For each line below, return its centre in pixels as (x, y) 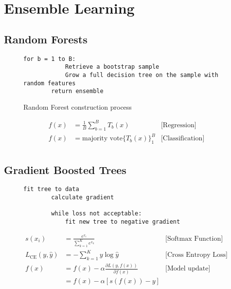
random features (50, 83)
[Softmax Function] (194, 239)
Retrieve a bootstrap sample (112, 67)
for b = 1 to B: (50, 59)
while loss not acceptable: (97, 214)
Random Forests (46, 39)
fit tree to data (51, 189)
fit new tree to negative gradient (123, 222)
